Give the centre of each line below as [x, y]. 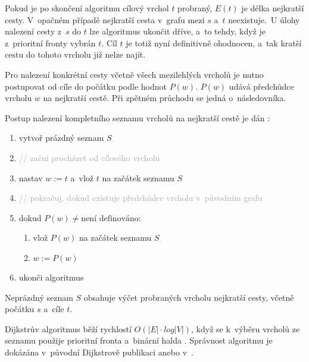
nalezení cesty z [33, 31]
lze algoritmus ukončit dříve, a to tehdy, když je [178, 31]
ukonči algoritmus [51, 277]
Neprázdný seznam [39, 297]
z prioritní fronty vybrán [50, 43]
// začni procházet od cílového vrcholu [89, 157]
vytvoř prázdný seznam [61, 138]
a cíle [54, 309]
